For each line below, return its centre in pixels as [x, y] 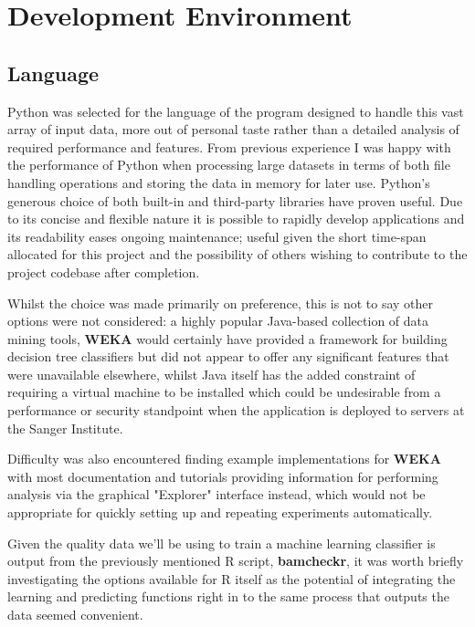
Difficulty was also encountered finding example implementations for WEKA [224, 459]
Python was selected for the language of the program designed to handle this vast [236, 111]
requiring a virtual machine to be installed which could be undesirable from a [224, 392]
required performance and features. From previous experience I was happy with [229, 146]
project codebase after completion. [104, 272]
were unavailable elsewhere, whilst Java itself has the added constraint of [211, 374]
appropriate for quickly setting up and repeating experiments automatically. [220, 512]
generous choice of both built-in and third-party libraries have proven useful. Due [235, 200]
